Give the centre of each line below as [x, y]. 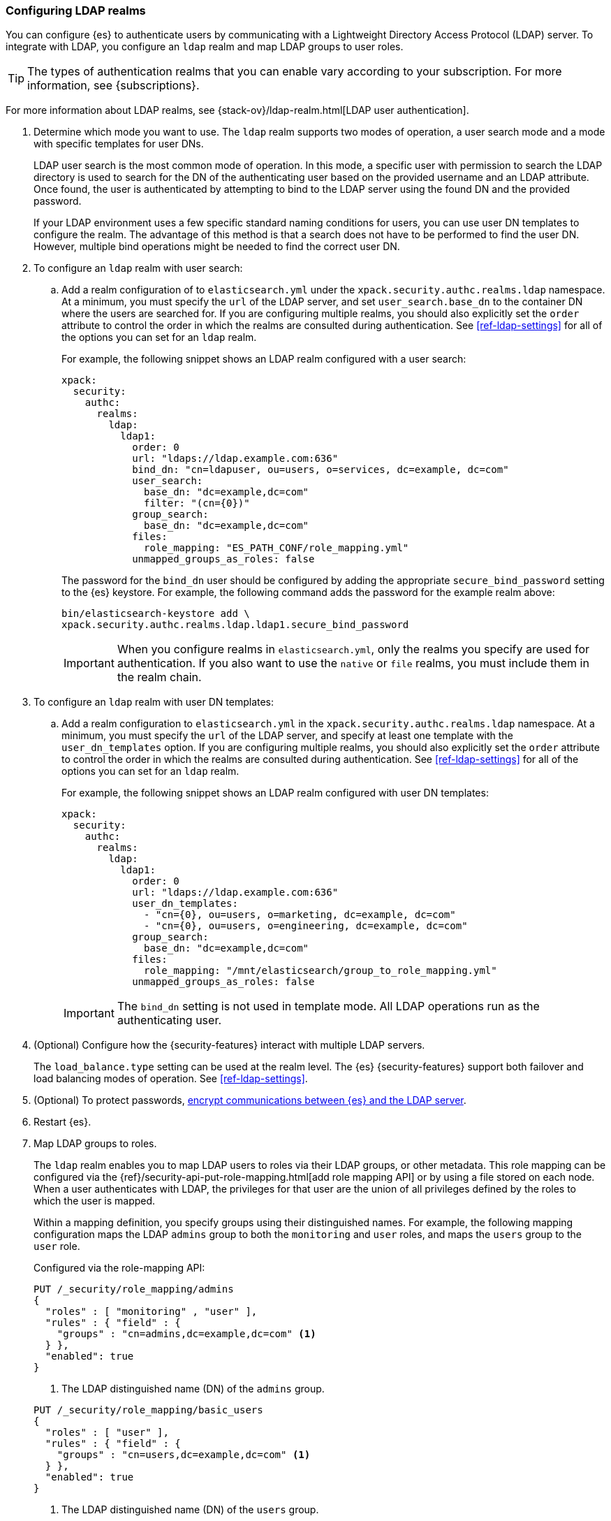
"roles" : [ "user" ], [107, 1433]
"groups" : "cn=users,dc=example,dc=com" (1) [184, 1455]
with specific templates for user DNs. [119, 144]
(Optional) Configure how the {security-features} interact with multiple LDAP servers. [229, 1045]
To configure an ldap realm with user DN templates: [154, 702]
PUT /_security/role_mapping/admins [134, 1289]
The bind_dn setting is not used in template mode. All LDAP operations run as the [328, 1006]
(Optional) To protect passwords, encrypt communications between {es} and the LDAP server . [250, 1100]
